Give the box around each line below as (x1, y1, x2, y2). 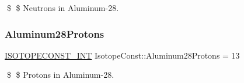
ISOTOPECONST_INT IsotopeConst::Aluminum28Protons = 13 (5, 49, 240, 61)
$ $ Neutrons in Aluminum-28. (6, 2, 119, 13)
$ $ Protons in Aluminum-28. (6, 68, 114, 81)
